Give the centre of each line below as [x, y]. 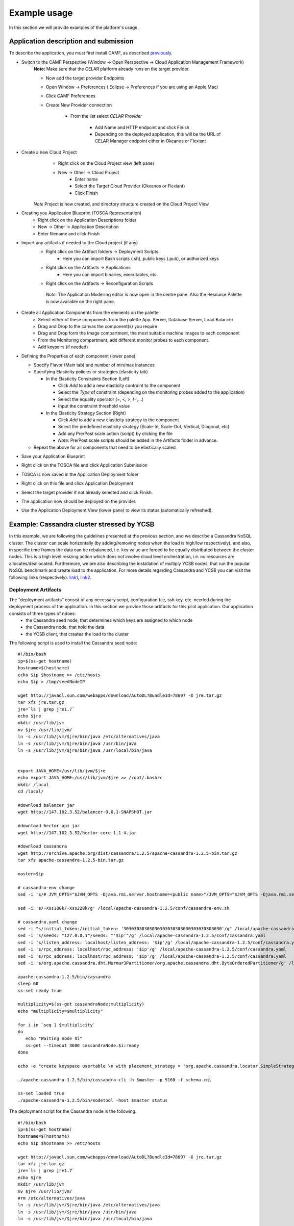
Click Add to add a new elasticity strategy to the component [119, 420]
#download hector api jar [49, 826]
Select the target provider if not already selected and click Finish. [87, 492]
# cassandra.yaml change [48, 922]
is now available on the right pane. [80, 301]
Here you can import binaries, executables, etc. [110, 274]
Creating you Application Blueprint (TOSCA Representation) [81, 213]
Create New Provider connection [79, 105]
